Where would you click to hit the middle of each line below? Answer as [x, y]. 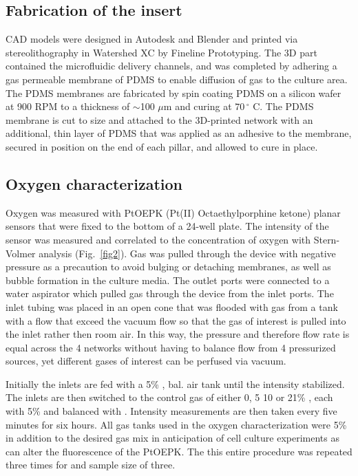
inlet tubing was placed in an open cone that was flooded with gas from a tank [172, 306]
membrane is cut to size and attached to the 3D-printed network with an [159, 119]
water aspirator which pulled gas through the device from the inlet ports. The [170, 293]
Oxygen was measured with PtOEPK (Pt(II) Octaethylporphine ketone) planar [173, 212]
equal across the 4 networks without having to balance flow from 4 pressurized [171, 347]
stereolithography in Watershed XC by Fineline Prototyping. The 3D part [161, 52]
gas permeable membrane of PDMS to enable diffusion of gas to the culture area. [177, 79]
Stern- [327, 239]
